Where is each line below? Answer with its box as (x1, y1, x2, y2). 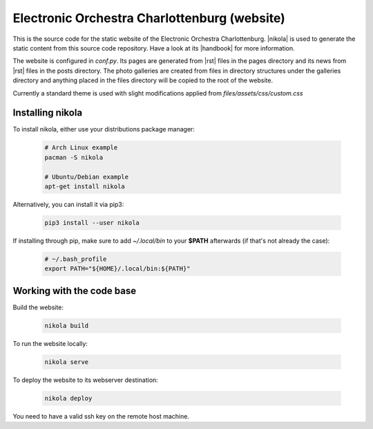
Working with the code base (12, 284, 137, 297)
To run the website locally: (12, 339, 88, 347)
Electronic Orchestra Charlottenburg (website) (12, 10, 286, 26)
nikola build (44, 322, 89, 329)
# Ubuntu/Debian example (44, 173, 129, 181)
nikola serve (44, 358, 89, 366)
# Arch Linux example (44, 144, 118, 152)
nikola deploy (44, 394, 93, 402)
